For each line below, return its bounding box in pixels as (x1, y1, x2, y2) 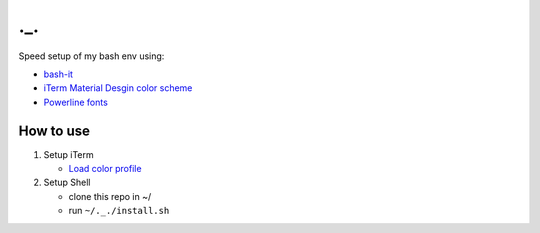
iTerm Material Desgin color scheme (43, 82, 193, 94)
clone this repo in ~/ (68, 190, 152, 202)
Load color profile (68, 163, 142, 175)
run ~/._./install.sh (68, 205, 170, 217)
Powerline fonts (43, 96, 109, 108)
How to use (18, 122, 90, 139)
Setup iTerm (43, 148, 94, 160)
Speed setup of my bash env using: (18, 50, 165, 62)
